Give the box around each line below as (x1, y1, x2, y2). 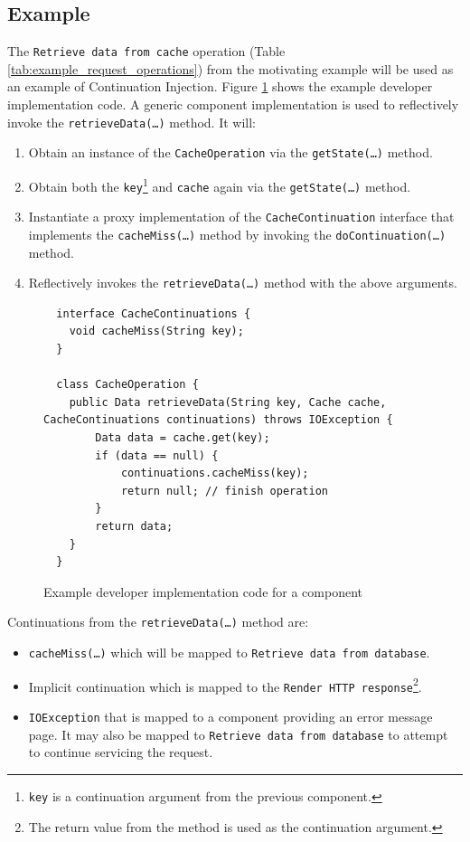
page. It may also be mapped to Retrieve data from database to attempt (28, 724, 448, 743)
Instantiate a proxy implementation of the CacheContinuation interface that (28, 207, 455, 226)
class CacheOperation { (56, 378, 199, 392)
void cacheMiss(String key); (69, 325, 244, 338)
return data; (95, 519, 174, 533)
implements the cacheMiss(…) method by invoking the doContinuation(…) (28, 224, 446, 243)
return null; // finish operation (120, 484, 328, 497)
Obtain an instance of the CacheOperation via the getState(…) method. (28, 143, 433, 162)
